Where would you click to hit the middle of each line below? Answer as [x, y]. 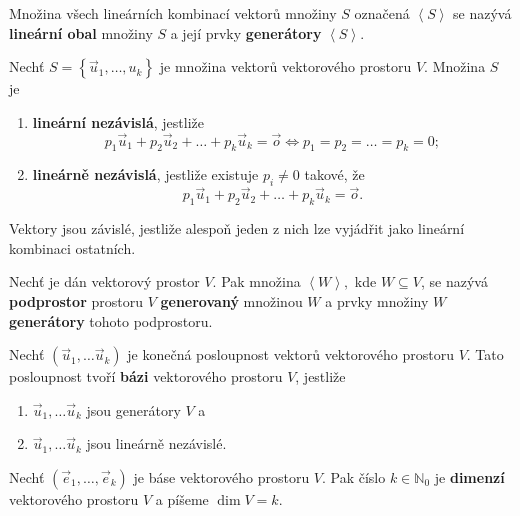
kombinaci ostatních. [72, 247]
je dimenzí [469, 476]
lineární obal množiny [81, 32]
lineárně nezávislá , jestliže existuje [145, 174]
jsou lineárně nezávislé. [156, 443]
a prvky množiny [377, 300]
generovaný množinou [231, 300]
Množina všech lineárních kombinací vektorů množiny [173, 13]
